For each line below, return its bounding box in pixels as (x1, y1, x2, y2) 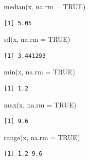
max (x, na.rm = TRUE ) (4, 99, 77, 109)
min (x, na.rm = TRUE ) (4, 67, 75, 77)
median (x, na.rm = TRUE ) (4, 1, 86, 11)
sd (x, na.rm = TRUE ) (4, 34, 71, 44)
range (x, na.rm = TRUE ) (4, 132, 80, 142)
